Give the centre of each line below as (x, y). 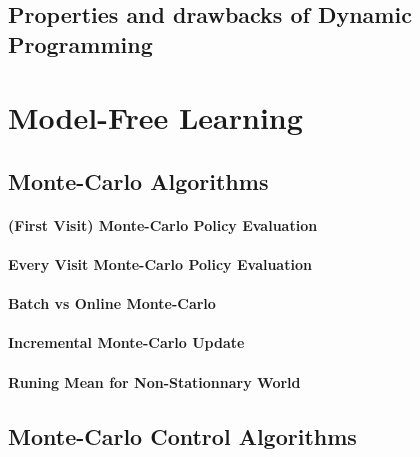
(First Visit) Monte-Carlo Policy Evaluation (163, 224)
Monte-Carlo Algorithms (138, 180)
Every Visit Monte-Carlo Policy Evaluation (160, 264)
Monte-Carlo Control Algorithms (182, 435)
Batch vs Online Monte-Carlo (112, 303)
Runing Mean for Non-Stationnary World (154, 381)
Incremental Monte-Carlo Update (126, 342)
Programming (80, 43)
